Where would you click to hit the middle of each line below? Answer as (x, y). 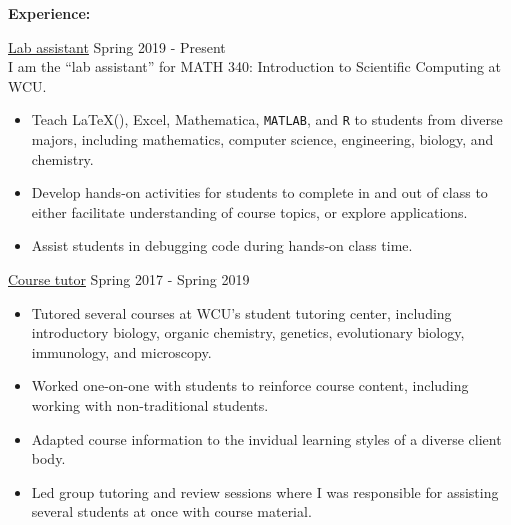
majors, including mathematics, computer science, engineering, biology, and (262, 139)
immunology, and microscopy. (121, 351)
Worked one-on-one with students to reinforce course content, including (250, 385)
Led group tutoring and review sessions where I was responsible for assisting (265, 491)
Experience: (49, 13)
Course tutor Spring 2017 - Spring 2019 (129, 279)
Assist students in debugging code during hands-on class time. (222, 245)
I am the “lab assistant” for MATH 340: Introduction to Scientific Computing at (255, 66)
